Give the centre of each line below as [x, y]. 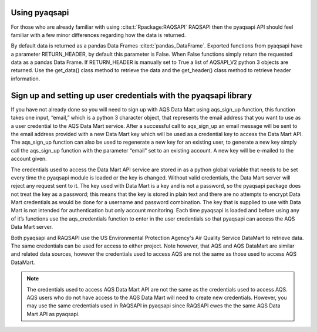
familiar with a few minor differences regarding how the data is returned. [98, 35]
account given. [29, 159]
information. [26, 79]
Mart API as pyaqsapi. [53, 314]
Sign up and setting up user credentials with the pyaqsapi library [131, 95]
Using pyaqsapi [40, 13]
